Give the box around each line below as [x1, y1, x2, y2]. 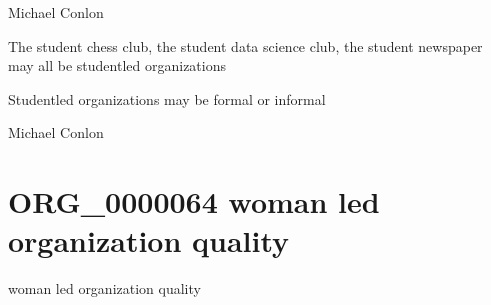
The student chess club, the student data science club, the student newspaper [8, 35, 483, 56]
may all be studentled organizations [8, 55, 226, 76]
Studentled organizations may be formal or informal [8, 88, 326, 109]
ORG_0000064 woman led [8, 181, 380, 222]
